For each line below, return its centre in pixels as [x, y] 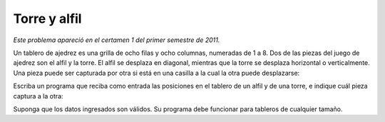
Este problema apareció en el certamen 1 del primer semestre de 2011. [117, 40]
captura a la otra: [38, 96]
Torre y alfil [47, 19]
